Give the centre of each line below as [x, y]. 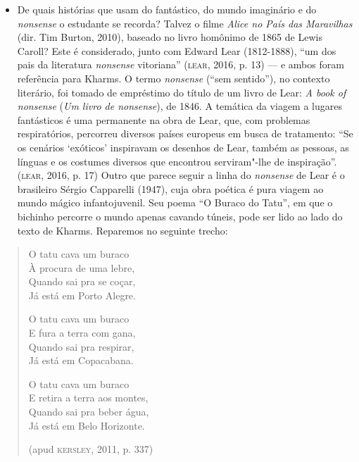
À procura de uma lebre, [82, 267]
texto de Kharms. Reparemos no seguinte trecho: [122, 230]
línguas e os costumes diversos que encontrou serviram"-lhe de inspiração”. [177, 161]
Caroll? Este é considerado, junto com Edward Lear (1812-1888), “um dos [177, 50]
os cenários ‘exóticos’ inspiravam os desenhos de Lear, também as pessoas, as [183, 147]
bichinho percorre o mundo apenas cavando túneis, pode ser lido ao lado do [180, 216]
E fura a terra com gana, [82, 333]
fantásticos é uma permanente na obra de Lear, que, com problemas [164, 119]
